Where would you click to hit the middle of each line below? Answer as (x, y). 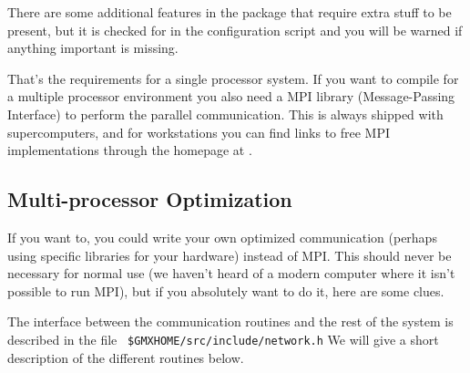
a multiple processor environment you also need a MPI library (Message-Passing (231, 96)
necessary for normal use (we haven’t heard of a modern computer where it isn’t (231, 273)
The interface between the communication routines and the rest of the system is (230, 321)
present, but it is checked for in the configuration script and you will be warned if (235, 30)
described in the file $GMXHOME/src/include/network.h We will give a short (223, 339)
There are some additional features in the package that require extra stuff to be (230, 12)
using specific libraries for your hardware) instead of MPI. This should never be (230, 255)
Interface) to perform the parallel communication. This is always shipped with (225, 114)
